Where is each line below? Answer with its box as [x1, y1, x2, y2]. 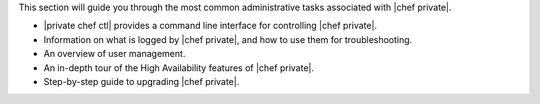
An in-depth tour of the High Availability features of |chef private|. [43, 61, 315, 74]
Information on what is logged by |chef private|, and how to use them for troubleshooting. [43, 33, 413, 45]
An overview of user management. [43, 48, 186, 60]
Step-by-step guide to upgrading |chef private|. [43, 75, 240, 87]
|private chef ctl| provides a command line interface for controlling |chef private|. [43, 20, 378, 32]
